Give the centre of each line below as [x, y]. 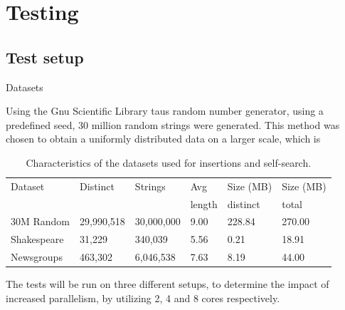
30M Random [41, 221]
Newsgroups [37, 257]
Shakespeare [37, 239]
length [204, 203]
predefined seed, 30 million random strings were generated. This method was [173, 124]
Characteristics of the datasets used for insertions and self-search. [169, 162]
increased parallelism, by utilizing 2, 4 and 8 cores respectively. [143, 298]
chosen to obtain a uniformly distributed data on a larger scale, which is [163, 139]
